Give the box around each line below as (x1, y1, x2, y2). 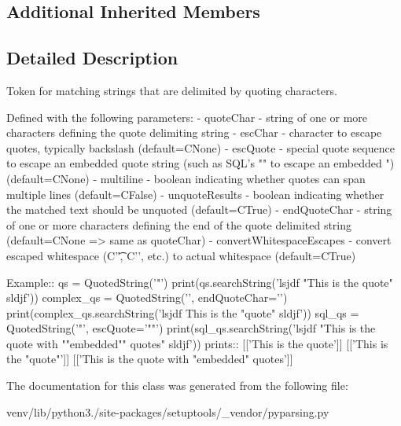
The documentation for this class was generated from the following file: (6, 377, 348, 394)
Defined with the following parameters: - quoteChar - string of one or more (6, 108, 368, 125)
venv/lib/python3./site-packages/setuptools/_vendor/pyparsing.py (6, 403, 329, 420)
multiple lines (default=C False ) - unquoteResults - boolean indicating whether (6, 185, 384, 202)
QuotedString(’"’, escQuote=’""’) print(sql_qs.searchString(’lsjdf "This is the (6, 320, 376, 336)
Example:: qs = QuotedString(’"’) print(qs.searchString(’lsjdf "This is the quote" (6, 274, 393, 290)
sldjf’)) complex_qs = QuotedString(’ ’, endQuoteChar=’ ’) (6, 289, 288, 306)
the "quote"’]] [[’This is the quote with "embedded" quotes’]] (6, 351, 293, 367)
